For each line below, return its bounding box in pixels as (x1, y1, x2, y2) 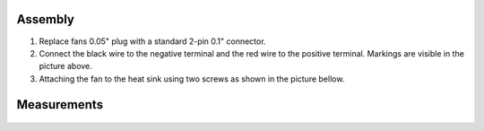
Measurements (16, 97, 103, 112)
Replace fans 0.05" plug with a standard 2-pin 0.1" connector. (39, 36, 266, 47)
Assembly (16, 12, 75, 27)
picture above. (39, 61, 93, 72)
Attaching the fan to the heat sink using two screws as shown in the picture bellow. (39, 73, 345, 84)
